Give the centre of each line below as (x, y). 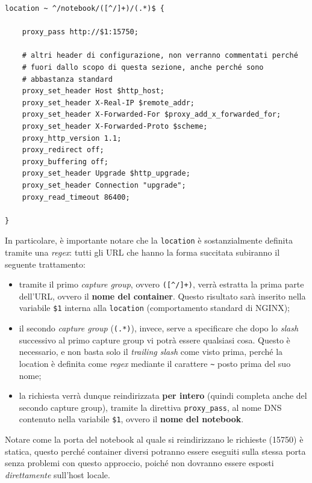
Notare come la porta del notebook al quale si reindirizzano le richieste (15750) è (154, 439)
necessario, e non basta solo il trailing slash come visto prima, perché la (151, 352)
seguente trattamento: (45, 264)
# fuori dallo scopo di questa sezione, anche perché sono (143, 67)
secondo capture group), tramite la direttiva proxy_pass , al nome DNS (150, 407)
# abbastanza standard (67, 79)
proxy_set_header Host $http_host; (93, 91)
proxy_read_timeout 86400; (76, 197)
